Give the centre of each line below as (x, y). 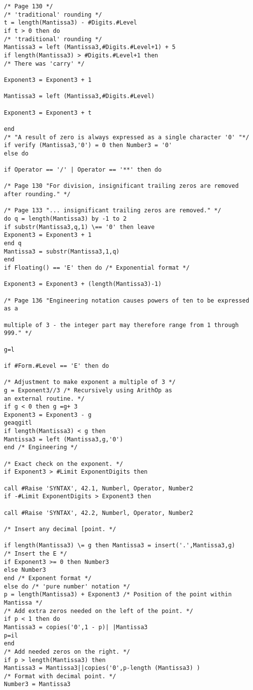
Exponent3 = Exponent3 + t (48, 113)
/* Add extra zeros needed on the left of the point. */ (99, 611)
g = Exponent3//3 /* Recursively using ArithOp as (88, 390)
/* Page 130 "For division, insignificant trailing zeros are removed (121, 186)
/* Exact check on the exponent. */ (64, 464)
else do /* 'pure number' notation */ (67, 586)
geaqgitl (18, 423)
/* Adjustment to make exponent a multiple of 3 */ (90, 382)
